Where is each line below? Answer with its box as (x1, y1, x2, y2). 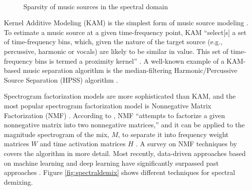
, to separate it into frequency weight (118, 129, 229, 139)
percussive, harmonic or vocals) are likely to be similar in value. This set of (4, 46, 229, 56)
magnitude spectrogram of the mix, (4, 129, 109, 139)
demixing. (4, 176, 33, 187)
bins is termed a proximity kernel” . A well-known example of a (35, 55, 225, 66)
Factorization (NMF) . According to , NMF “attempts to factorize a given (4, 110, 225, 120)
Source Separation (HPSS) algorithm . (4, 74, 118, 85)
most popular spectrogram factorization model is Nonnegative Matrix (4, 100, 212, 110)
